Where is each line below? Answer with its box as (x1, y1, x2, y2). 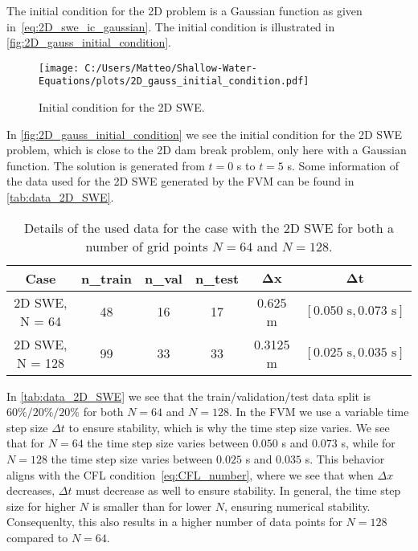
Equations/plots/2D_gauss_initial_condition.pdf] (39, 76, 309, 88)
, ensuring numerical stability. (224, 497, 371, 514)
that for (6, 435, 45, 451)
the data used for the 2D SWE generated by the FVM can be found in (6, 173, 354, 190)
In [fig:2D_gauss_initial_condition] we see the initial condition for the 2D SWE (6, 125, 403, 142)
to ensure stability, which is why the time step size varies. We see (68, 418, 390, 435)
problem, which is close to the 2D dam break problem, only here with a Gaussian (6, 141, 407, 158)
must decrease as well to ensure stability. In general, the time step (76, 482, 401, 499)
